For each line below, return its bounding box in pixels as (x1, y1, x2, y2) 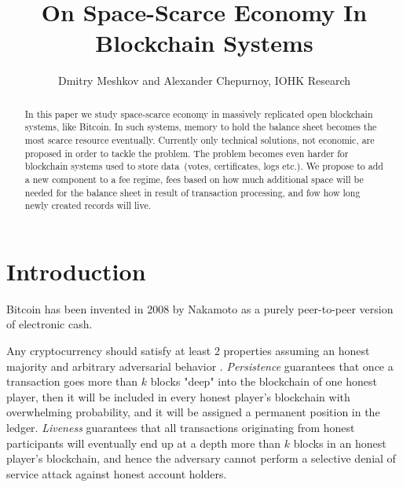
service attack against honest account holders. (6, 465, 227, 482)
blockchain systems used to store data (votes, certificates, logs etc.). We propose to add (24, 159, 383, 173)
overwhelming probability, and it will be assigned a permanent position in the (6, 404, 380, 420)
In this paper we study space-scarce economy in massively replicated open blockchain (24, 107, 373, 120)
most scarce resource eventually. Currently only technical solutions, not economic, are (24, 134, 375, 147)
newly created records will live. (24, 199, 152, 212)
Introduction (6, 254, 146, 287)
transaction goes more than (6, 373, 138, 390)
